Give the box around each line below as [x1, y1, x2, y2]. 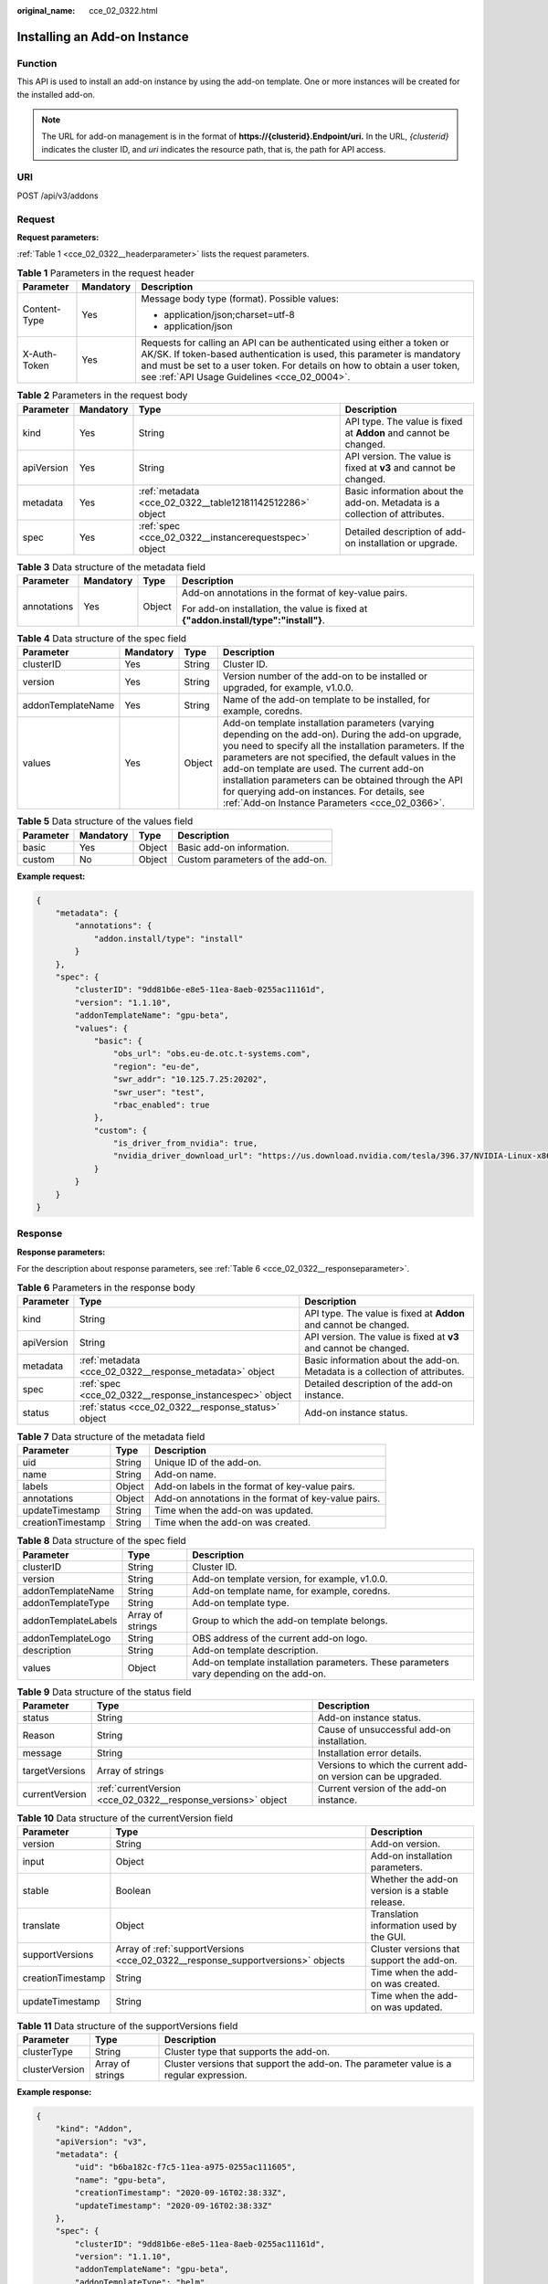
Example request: [16, 871, 86, 882]
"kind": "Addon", [55, 2124, 133, 2134]
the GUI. [370, 1930, 406, 1943]
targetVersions [22, 1764, 86, 1777]
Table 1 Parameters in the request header [16, 266, 195, 279]
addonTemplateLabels [22, 1613, 118, 1626]
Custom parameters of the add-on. [177, 852, 328, 865]
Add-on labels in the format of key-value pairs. [153, 1480, 355, 1493]
